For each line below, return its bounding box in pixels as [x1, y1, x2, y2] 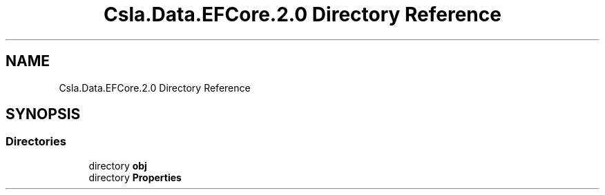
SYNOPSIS [6, 105, 81, 123]
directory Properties [88, 171, 182, 183]
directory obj [88, 159, 147, 172]
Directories [6, 134, 66, 149]
